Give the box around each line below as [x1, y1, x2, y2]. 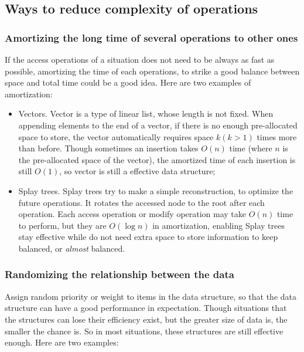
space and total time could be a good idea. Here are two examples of [5, 76, 251, 89]
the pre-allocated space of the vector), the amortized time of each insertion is [18, 153, 296, 165]
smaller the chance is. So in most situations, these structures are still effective [5, 324, 283, 337]
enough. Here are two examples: [5, 336, 119, 348]
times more [257, 130, 297, 143]
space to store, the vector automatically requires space [18, 130, 214, 143]
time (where [229, 142, 272, 154]
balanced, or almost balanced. [18, 242, 125, 254]
